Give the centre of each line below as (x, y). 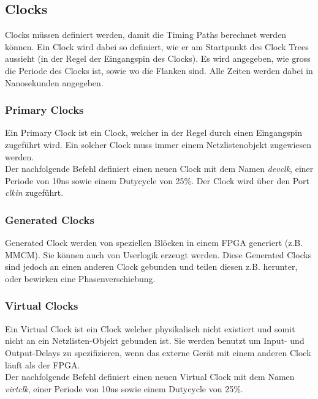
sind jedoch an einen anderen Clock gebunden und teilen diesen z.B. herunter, (151, 267)
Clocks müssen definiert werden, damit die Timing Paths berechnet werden (146, 35)
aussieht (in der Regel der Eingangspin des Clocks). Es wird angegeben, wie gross (158, 58)
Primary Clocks (44, 110)
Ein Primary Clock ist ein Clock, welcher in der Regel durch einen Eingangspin (153, 132)
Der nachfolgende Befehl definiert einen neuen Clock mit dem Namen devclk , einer (159, 169)
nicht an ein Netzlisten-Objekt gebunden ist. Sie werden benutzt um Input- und (155, 341)
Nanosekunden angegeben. (54, 82)
